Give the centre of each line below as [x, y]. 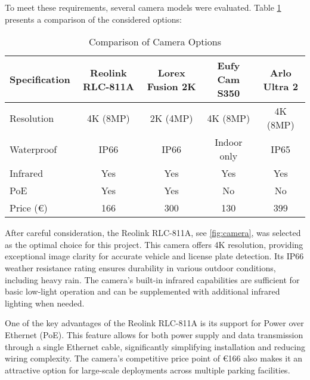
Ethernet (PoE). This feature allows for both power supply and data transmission [154, 334]
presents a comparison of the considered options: [93, 19]
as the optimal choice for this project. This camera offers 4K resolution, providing [154, 244]
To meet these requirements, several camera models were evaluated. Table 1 [143, 7]
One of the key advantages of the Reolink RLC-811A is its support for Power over [154, 323]
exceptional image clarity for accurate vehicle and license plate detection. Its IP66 [154, 256]
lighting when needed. [45, 303]
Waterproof [33, 149]
